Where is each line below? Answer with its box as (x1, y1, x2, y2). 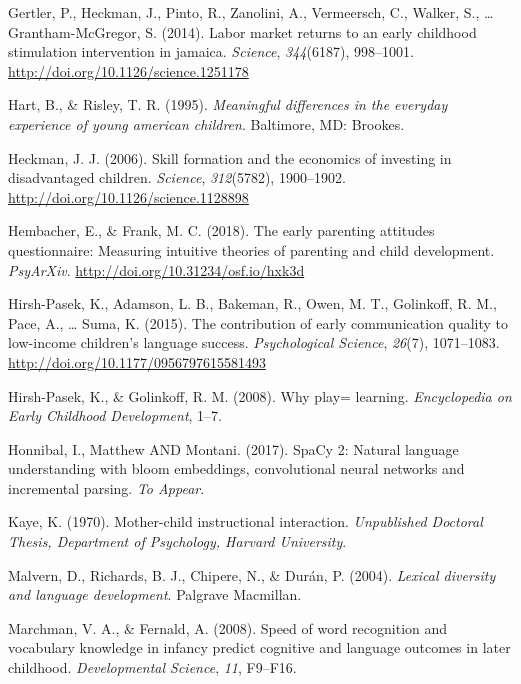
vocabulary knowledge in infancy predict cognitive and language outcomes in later (8, 637, 511, 658)
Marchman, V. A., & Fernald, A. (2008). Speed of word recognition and (8, 617, 448, 638)
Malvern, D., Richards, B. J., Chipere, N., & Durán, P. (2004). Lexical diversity (8, 564, 496, 585)
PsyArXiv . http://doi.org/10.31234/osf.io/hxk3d (8, 259, 305, 280)
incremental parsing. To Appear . (8, 477, 205, 498)
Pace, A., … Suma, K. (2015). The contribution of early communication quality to (8, 312, 509, 333)
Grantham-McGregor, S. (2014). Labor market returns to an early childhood (8, 21, 477, 42)
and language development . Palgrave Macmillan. (8, 584, 302, 605)
